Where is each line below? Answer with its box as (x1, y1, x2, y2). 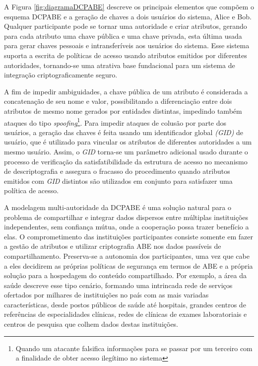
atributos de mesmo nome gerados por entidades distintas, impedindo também (4, 105, 242, 116)
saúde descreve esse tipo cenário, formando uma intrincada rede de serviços (4, 280, 233, 290)
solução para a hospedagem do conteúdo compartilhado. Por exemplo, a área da (4, 270, 247, 281)
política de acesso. (4, 185, 59, 196)
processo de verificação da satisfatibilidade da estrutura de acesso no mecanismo (4, 156, 248, 166)
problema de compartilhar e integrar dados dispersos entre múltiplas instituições (4, 212, 248, 222)
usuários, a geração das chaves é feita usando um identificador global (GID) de (4, 127, 244, 137)
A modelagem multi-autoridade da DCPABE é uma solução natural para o (4, 202, 231, 212)
